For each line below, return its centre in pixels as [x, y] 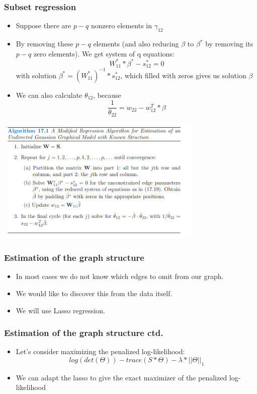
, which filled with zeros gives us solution [183, 75]
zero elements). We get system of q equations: [104, 53]
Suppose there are [44, 25]
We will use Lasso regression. [60, 310]
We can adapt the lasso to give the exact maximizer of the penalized [121, 377]
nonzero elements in [121, 25]
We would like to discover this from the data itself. [94, 293]
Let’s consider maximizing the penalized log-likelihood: [100, 351]
